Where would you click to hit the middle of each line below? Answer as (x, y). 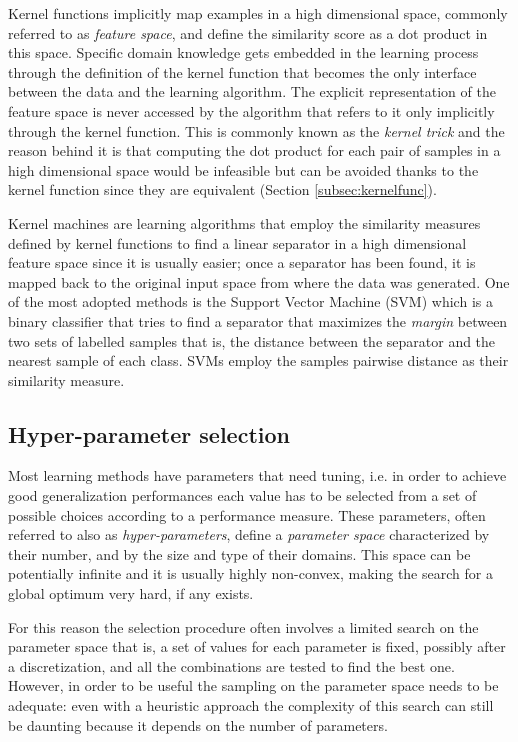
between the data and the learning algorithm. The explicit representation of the (252, 91)
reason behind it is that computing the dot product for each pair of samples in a (254, 150)
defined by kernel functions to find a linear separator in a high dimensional (237, 242)
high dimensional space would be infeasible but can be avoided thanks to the (243, 169)
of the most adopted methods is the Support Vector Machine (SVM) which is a (250, 301)
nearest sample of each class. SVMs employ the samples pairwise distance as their (258, 360)
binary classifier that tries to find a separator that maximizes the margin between (258, 320)
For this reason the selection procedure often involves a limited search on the (243, 626)
